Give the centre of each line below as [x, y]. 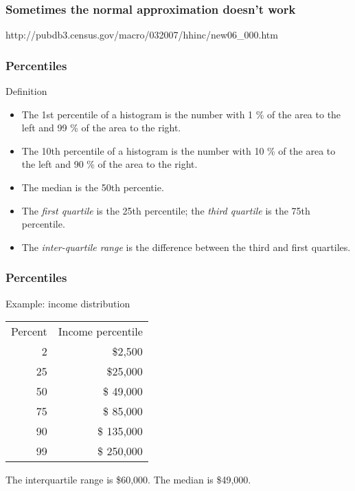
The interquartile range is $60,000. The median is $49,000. [128, 480]
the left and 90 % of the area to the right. [110, 164]
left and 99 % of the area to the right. [101, 128]
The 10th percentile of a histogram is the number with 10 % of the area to [179, 150]
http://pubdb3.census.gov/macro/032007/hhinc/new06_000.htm [142, 35]
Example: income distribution [68, 303]
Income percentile [100, 331]
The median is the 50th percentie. [93, 187]
